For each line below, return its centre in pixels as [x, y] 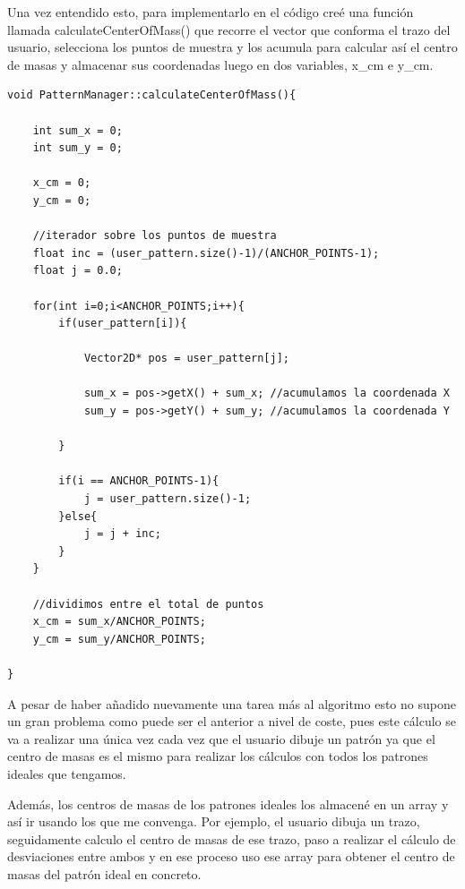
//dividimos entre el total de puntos [148, 604]
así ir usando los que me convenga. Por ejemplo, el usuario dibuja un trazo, [214, 821]
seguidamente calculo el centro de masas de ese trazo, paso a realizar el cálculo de [232, 838]
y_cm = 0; [62, 200]
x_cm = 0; [62, 183]
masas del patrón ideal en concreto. [104, 873]
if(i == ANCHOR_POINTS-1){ [139, 481]
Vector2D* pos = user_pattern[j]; [186, 359]
